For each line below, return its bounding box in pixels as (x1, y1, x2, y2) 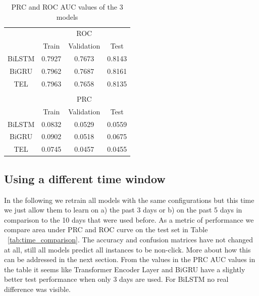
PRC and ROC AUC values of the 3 (11, 2, 123, 12)
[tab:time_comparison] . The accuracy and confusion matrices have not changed (8, 234, 253, 244)
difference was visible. (4, 283, 71, 294)
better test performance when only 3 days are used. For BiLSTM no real (4, 274, 229, 284)
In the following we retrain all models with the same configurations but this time (4, 194, 254, 205)
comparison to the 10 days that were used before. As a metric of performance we (4, 214, 254, 225)
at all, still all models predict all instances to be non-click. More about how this (4, 244, 251, 255)
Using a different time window (4, 171, 166, 186)
